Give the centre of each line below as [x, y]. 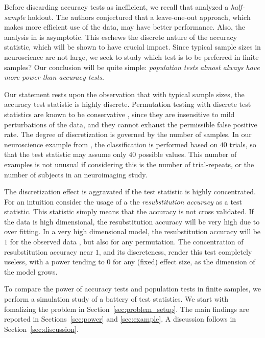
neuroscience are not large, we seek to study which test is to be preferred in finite [131, 57]
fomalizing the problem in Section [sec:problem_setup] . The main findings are [127, 309]
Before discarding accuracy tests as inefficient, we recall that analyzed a [116, 7]
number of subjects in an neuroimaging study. [76, 174]
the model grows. [31, 271]
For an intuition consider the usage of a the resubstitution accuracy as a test [123, 201]
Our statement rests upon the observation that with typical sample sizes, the [124, 94]
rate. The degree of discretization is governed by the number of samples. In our [128, 134]
